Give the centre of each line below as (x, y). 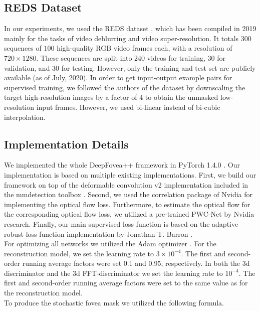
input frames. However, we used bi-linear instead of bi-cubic (128, 107)
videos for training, (176, 57)
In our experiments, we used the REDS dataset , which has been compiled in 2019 (130, 28)
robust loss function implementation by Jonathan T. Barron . (98, 234)
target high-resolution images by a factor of (71, 97)
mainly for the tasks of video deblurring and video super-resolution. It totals (121, 38)
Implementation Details (66, 144)
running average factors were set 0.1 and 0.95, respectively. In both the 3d (136, 263)
